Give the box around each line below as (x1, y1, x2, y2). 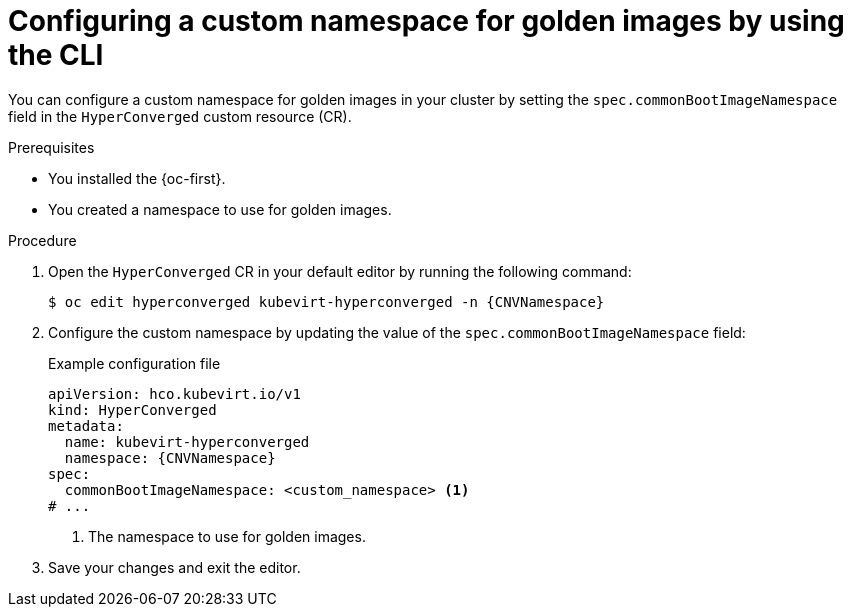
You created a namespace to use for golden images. (48, 200, 392, 218)
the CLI (8, 38, 104, 72)
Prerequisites (8, 138, 95, 156)
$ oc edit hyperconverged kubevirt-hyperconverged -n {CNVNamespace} (48, 293, 605, 310)
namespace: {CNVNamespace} (64, 449, 276, 466)
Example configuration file (48, 354, 221, 372)
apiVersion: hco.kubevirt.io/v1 (48, 385, 301, 402)
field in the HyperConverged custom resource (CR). (8, 107, 352, 125)
